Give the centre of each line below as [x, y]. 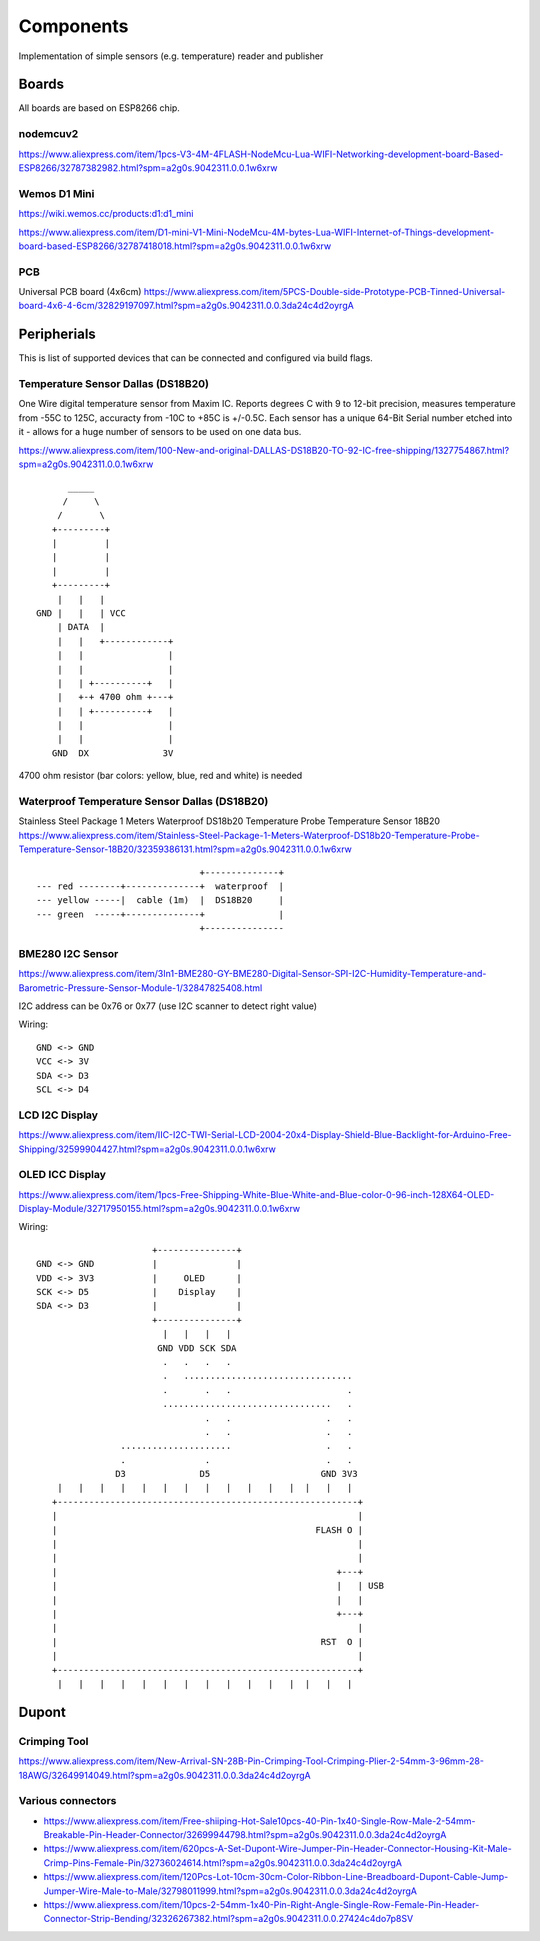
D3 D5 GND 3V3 [237, 1474]
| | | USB [218, 1586]
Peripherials [57, 334]
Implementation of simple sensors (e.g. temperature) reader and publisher [171, 56]
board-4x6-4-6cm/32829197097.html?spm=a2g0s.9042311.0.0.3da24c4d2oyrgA [186, 306]
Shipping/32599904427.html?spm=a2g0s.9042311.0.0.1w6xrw [147, 1149]
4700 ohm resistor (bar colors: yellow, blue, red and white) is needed [160, 776]
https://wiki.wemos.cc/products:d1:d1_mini [106, 214]
